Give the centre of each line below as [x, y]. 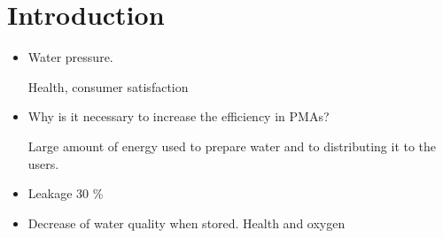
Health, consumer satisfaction [108, 86]
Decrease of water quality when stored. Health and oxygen [187, 223]
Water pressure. [70, 57]
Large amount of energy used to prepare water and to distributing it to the [232, 146]
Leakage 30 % [66, 193]
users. [43, 163]
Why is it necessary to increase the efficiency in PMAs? [179, 116]
